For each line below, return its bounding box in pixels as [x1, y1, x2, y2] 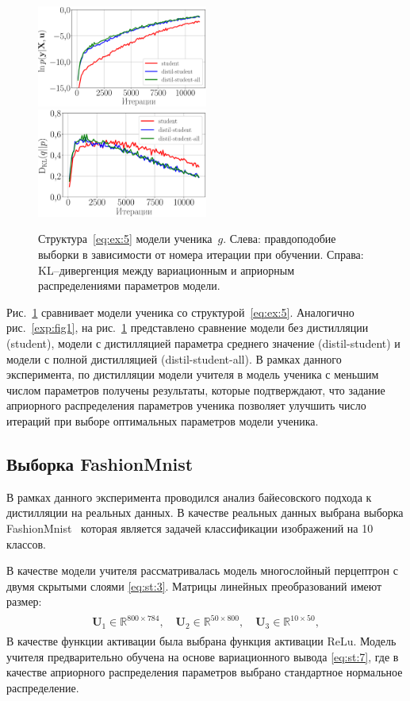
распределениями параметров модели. [38, 277, 220, 294]
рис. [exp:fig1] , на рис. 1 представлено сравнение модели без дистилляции [6, 319, 369, 336]
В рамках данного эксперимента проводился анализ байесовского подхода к [6, 488, 372, 505]
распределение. [6, 679, 79, 695]
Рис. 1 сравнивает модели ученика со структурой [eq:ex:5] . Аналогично [6, 303, 354, 320]
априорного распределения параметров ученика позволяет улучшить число [6, 397, 366, 414]
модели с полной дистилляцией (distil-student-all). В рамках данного [6, 350, 342, 367]
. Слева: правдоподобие [223, 230, 336, 247]
